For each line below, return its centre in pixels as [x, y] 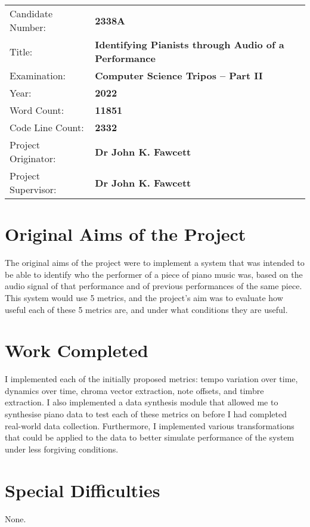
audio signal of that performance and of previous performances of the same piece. [154, 286]
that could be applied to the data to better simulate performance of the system [150, 437]
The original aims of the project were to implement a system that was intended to [155, 263]
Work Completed [77, 350]
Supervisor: [33, 189]
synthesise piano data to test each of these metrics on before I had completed [146, 414]
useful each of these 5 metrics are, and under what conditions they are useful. [146, 309]
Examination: [38, 75]
